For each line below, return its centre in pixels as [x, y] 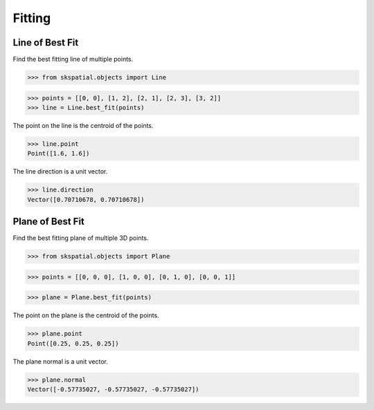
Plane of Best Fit [48, 222]
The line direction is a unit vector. [60, 171]
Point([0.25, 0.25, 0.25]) [73, 343]
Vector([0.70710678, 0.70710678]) [86, 199]
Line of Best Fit [46, 43]
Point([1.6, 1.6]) [59, 153]
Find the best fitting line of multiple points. [73, 59]
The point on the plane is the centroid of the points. [86, 315]
